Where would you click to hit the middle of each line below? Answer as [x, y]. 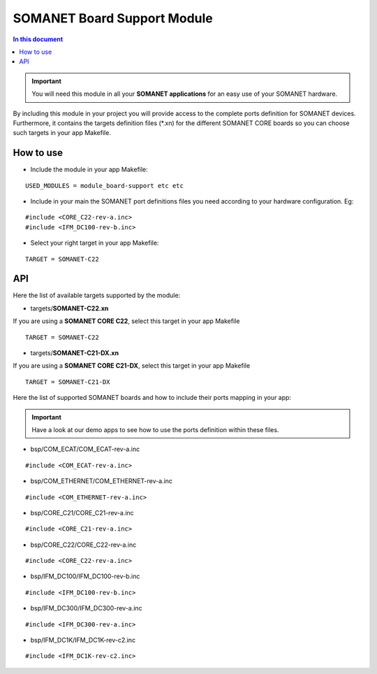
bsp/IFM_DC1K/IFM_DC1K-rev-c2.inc [83, 640]
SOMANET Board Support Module [113, 18]
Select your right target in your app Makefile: [95, 243]
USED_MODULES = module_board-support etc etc [105, 186]
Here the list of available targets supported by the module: [97, 295]
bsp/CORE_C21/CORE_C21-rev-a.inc [82, 512]
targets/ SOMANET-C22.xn [69, 308]
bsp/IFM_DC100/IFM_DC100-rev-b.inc [85, 576]
